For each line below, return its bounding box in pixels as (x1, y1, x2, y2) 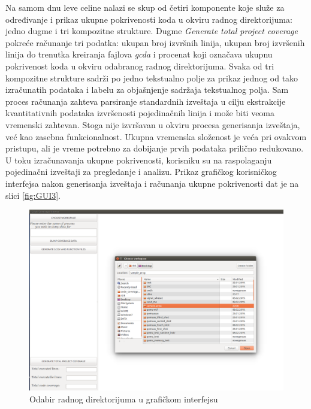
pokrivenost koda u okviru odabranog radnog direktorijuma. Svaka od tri (5, 59, 274, 72)
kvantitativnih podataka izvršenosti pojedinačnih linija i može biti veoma (5, 107, 275, 119)
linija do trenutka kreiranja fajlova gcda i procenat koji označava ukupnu (5, 48, 273, 60)
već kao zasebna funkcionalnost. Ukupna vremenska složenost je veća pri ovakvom (5, 130, 307, 143)
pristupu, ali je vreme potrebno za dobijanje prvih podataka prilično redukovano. (5, 142, 304, 154)
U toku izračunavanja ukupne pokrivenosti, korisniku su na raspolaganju (5, 153, 272, 166)
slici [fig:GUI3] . (5, 189, 61, 201)
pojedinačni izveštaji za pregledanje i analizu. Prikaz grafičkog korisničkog (5, 165, 277, 178)
